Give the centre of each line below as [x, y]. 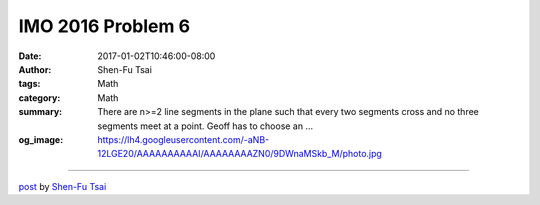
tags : [29, 84]
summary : [40, 112]
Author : [35, 69]
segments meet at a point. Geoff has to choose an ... [205, 126]
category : [39, 97]
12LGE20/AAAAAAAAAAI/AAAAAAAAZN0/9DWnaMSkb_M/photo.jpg [239, 154]
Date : [30, 56]
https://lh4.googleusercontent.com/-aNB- [183, 139]
